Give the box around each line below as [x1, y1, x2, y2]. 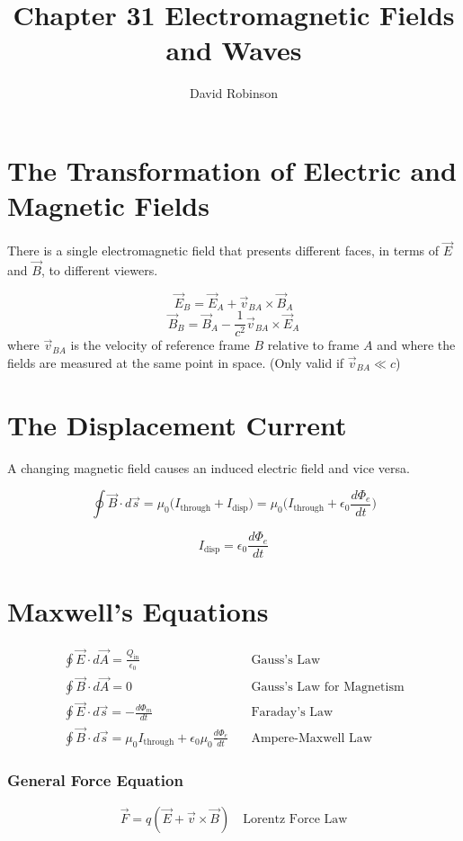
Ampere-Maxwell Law [251, 731, 372, 745]
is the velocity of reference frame [70, 336, 250, 354]
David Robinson [189, 84, 279, 103]
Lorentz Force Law [243, 812, 348, 826]
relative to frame [267, 336, 360, 354]
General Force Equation [7, 769, 183, 792]
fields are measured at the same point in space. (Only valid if [7, 353, 344, 371]
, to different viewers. [40, 261, 158, 280]
